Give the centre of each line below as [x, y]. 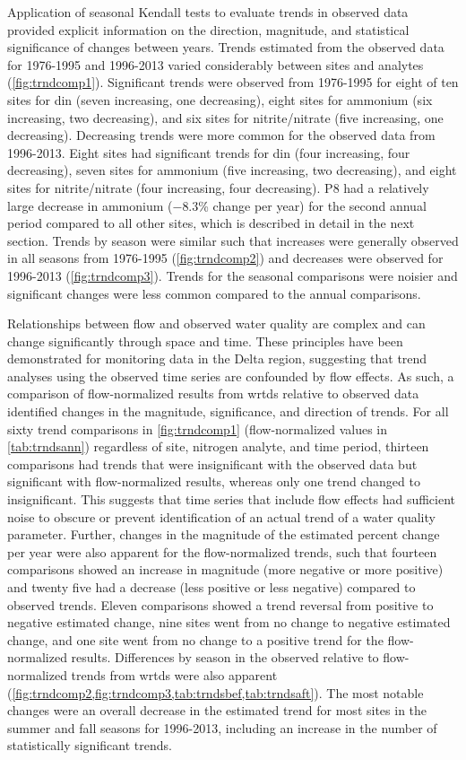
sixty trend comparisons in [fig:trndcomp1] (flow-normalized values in [198, 428]
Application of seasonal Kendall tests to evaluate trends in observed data [208, 12]
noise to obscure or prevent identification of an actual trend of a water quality [221, 516]
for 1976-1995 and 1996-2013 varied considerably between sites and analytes [216, 64]
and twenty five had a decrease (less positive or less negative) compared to [211, 587]
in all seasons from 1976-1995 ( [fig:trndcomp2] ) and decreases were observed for [225, 258]
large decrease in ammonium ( [90, 205]
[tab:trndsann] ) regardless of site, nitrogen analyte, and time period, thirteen [218, 446]
